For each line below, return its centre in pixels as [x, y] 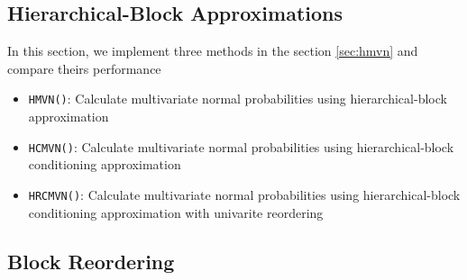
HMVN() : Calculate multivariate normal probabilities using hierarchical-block [238, 99]
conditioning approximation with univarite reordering [176, 212]
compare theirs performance [84, 68]
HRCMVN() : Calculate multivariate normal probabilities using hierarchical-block [244, 194]
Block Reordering [91, 261]
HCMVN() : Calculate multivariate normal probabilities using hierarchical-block [241, 146]
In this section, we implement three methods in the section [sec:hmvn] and [213, 51]
